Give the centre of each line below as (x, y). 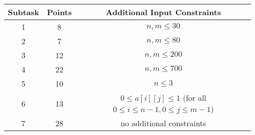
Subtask (24, 12)
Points (59, 12)
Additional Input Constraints (163, 12)
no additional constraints (164, 123)
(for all (194, 98)
